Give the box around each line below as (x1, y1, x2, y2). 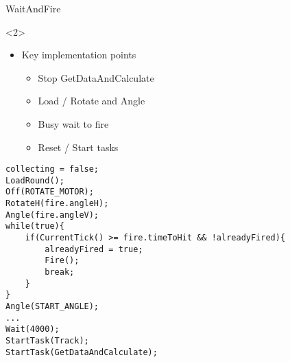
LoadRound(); (5, 175, 64, 185)
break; (45, 267, 75, 278)
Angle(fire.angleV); (5, 210, 99, 220)
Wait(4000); (5, 324, 60, 335)
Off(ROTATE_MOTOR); (5, 187, 94, 197)
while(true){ (5, 221, 64, 231)
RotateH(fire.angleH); (5, 199, 109, 209)
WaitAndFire (5, 1, 61, 15)
